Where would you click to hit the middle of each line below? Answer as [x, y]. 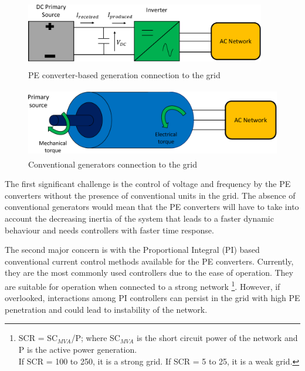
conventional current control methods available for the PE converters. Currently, [149, 261]
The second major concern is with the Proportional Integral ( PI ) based [132, 250]
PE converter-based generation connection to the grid [124, 74]
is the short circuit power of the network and [217, 338]
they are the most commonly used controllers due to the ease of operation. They [149, 273]
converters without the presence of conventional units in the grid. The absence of [150, 195]
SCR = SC [38, 338]
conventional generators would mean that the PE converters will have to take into [152, 207]
